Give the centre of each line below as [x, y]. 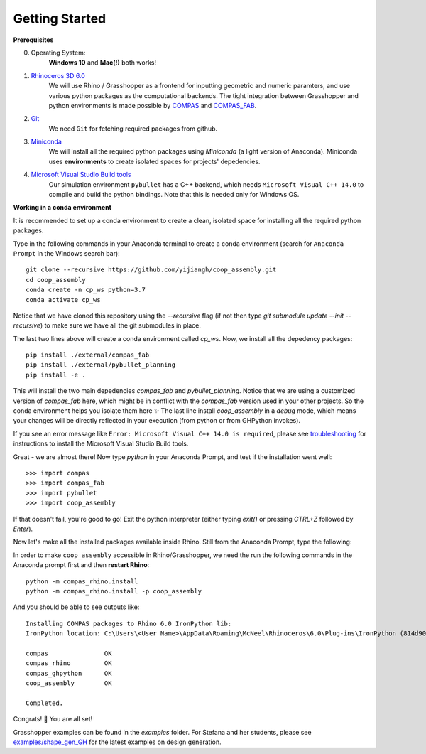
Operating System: [58, 53]
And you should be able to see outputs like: [76, 607]
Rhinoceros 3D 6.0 [58, 75]
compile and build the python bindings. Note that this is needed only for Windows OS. [174, 195]
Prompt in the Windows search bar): [66, 253]
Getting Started [60, 18]
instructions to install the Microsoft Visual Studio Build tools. [101, 443]
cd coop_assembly [56, 280]
